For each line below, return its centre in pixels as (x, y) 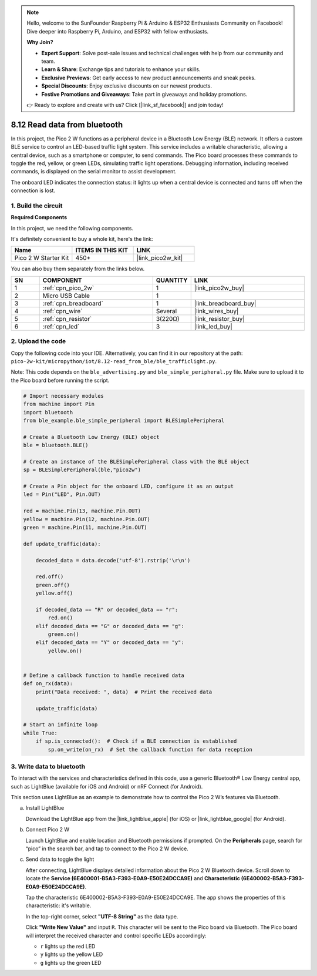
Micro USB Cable (66, 296)
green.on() (63, 634)
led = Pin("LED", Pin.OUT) (62, 494)
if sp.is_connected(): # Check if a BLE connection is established (136, 741)
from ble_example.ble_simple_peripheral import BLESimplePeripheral (124, 420)
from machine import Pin (59, 404)
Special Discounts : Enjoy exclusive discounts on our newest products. (127, 86)
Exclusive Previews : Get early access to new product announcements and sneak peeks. (149, 78)
